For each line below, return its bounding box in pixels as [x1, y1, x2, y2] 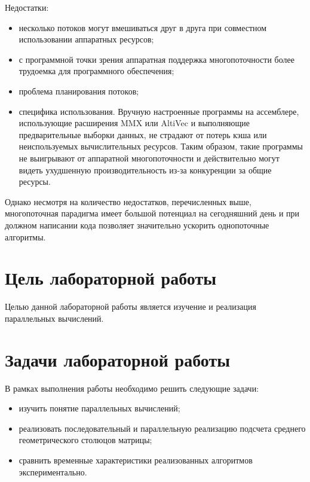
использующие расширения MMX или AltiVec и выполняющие [19, 117, 250, 129]
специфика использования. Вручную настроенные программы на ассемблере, [19, 105, 299, 117]
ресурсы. [19, 175, 51, 188]
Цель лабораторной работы [5, 266, 217, 290]
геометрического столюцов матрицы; [19, 434, 152, 446]
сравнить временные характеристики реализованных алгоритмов [19, 453, 253, 466]
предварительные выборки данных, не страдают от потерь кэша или [19, 128, 267, 141]
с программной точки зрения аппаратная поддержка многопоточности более [19, 53, 294, 65]
